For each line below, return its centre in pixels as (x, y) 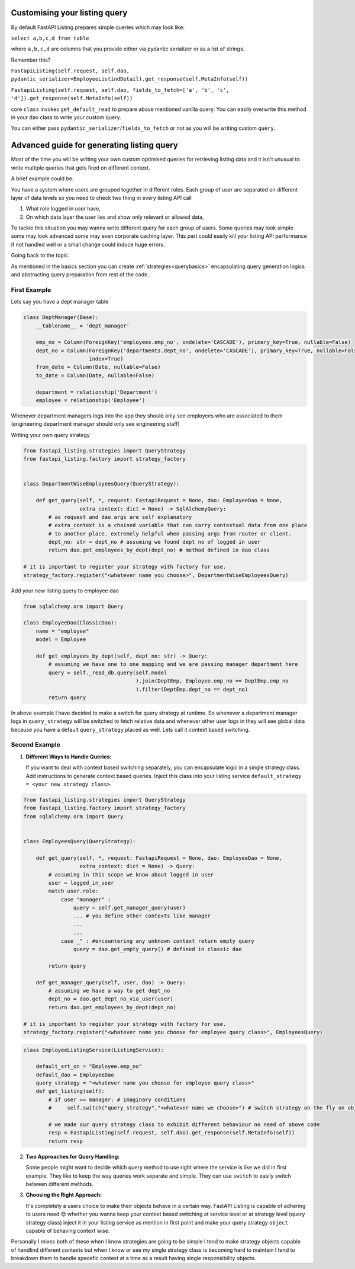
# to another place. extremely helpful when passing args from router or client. (170, 533)
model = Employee (61, 640)
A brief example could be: (42, 178)
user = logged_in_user (81, 883)
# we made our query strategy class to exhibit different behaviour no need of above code (184, 1125)
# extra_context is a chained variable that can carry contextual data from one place (178, 525)
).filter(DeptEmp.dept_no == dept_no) (192, 689)
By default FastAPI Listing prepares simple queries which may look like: (98, 27)
